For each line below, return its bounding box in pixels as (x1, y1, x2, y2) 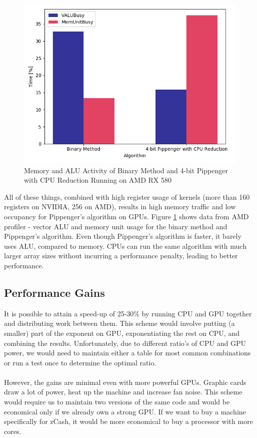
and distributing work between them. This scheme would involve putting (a (4, 318, 235, 328)
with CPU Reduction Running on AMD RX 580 (24, 175, 171, 185)
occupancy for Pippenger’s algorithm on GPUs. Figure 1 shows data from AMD (4, 211, 249, 221)
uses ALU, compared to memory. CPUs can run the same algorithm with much (4, 240, 246, 251)
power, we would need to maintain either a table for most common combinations (4, 347, 251, 358)
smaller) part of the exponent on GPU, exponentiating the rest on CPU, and (4, 327, 239, 338)
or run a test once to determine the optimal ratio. (4, 357, 156, 367)
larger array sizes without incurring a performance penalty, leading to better (4, 250, 238, 261)
